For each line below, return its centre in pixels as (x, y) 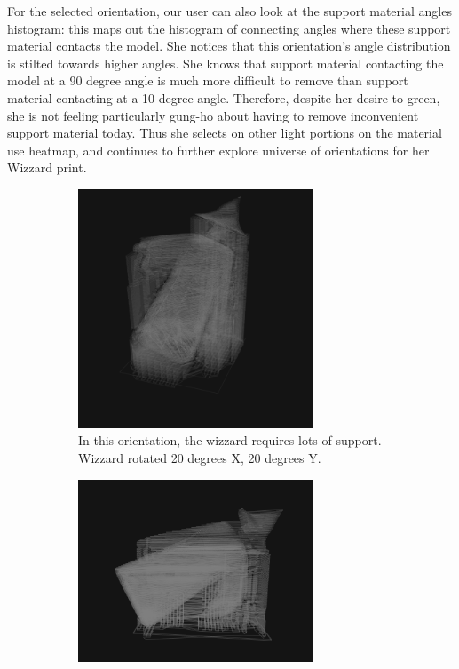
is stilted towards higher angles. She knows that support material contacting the (226, 63)
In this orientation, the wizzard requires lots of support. (230, 440)
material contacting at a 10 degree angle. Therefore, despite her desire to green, (224, 97)
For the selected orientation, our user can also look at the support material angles (229, 11)
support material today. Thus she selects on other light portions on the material (225, 133)
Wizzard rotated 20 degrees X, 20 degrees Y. (200, 457)
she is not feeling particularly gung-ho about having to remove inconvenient (213, 115)
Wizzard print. (47, 167)
